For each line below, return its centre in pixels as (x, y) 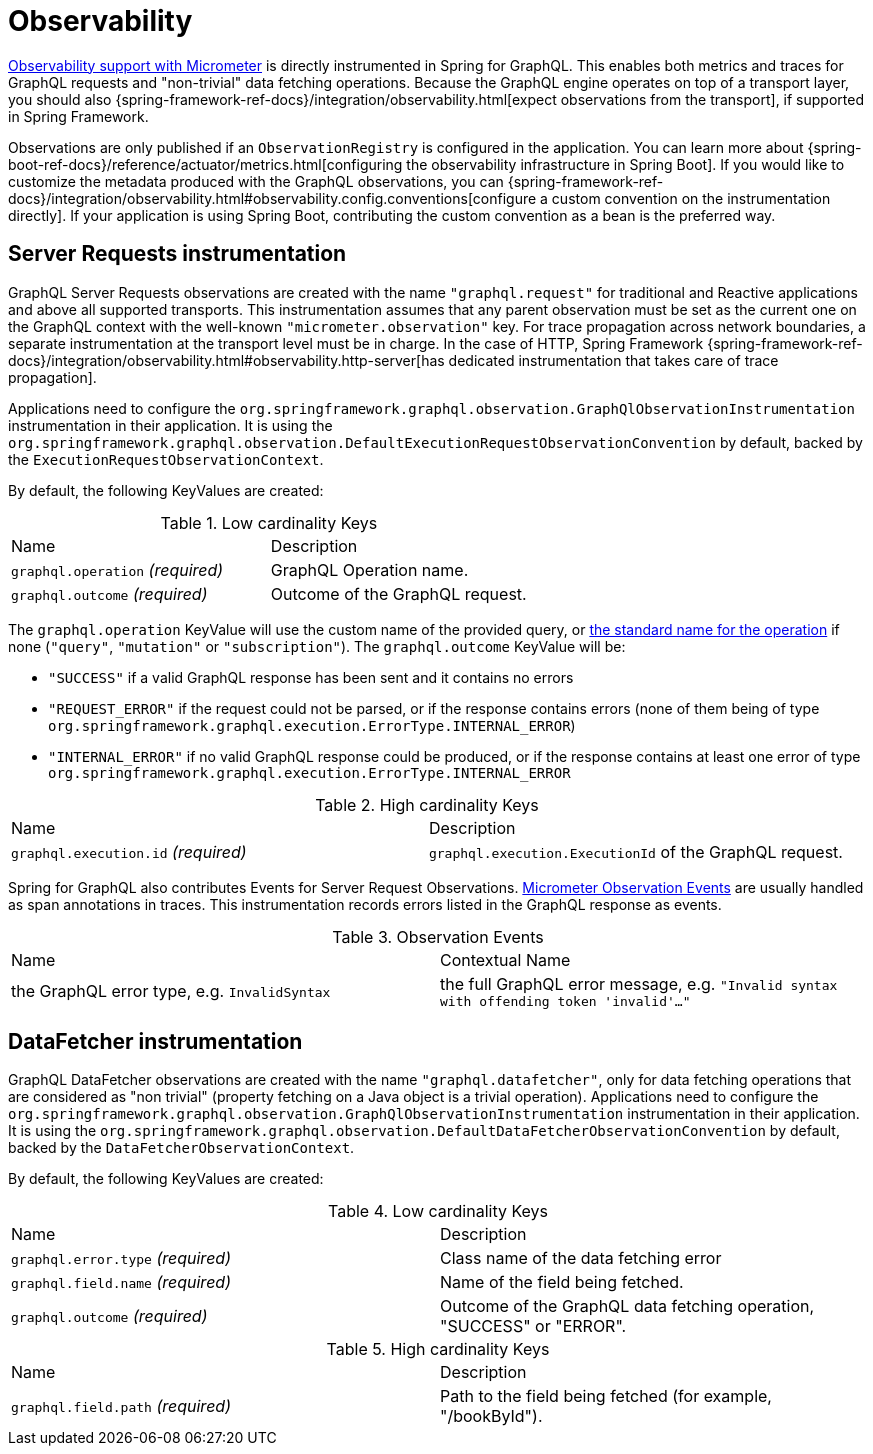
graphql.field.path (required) (121, 1406)
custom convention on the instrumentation (691, 198)
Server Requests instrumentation (177, 254)
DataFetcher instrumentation (155, 1042)
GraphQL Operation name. (369, 569)
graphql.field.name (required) (121, 1282)
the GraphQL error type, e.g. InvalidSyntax (171, 991)
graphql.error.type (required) (121, 1258)
